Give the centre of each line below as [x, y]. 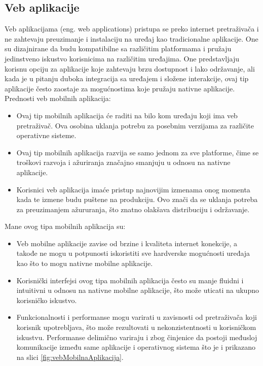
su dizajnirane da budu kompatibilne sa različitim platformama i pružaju [118, 48]
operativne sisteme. [46, 135]
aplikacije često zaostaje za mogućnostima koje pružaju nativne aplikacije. [120, 88]
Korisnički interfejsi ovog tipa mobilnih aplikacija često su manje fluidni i [130, 280]
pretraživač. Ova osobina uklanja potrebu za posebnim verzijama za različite [135, 125]
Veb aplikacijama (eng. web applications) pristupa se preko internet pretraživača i [132, 29]
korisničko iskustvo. [47, 300]
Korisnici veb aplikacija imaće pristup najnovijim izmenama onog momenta [133, 189]
